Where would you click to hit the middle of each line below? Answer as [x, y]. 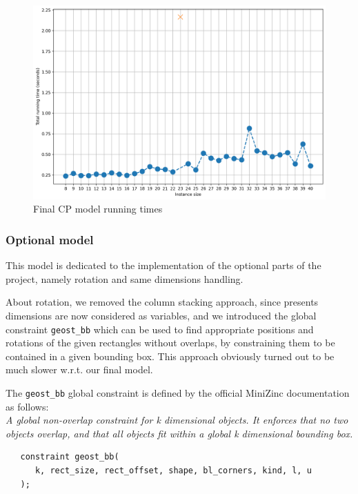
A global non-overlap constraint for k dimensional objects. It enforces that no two [177, 420]
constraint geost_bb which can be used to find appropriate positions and [160, 329]
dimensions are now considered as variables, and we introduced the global [161, 315]
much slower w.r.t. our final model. [79, 369]
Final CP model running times [98, 209]
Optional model [50, 239]
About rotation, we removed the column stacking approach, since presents [162, 302]
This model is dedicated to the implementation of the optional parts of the [163, 265]
